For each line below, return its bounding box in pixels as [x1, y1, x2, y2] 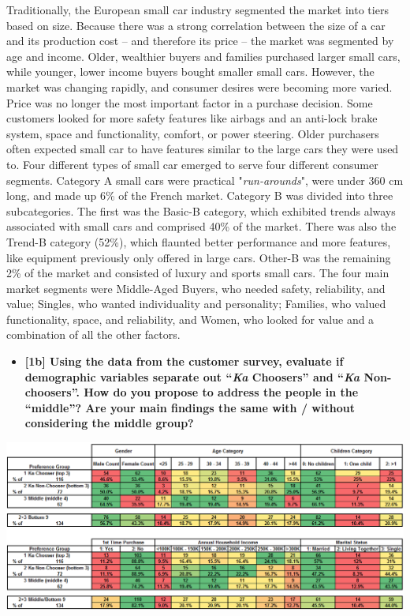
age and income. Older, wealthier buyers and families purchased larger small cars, [6, 47, 401, 64]
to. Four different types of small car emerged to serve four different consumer [6, 156, 378, 172]
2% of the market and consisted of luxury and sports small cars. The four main [6, 265, 389, 281]
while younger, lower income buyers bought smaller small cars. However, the [6, 63, 375, 80]
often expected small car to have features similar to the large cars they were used [6, 141, 399, 157]
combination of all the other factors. [6, 326, 181, 343]
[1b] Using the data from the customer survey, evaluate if [24, 353, 344, 370]
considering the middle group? [24, 415, 194, 431]
